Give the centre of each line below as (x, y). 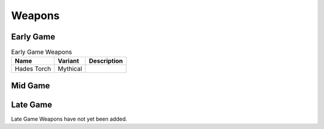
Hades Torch (33, 69)
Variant (68, 61)
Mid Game (31, 86)
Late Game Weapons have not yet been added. (69, 119)
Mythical (70, 69)
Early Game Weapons (41, 52)
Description (106, 61)
